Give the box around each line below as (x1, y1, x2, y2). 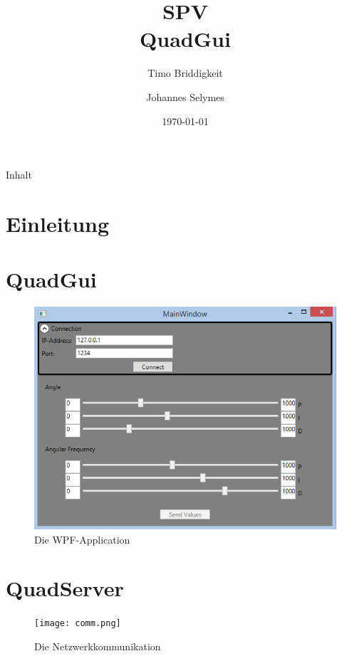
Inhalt (6, 167, 32, 182)
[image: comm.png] (34, 618, 121, 629)
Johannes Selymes (146, 89, 224, 104)
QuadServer (6, 573, 124, 603)
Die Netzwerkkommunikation (34, 639, 161, 654)
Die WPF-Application (34, 531, 130, 546)
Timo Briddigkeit (147, 65, 223, 80)
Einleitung (6, 208, 110, 238)
